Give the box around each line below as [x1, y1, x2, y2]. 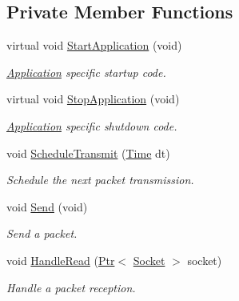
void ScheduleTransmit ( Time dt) [6, 144, 170, 161]
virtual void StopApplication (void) [6, 90, 180, 107]
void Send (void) [6, 198, 88, 215]
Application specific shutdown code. [6, 117, 177, 134]
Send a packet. [6, 225, 78, 242]
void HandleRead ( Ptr [6, 251, 115, 268]
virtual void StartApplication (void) [6, 37, 182, 54]
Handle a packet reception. [6, 279, 136, 295]
